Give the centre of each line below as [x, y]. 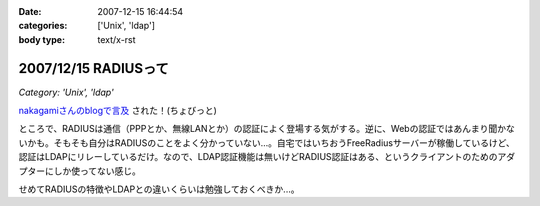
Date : [30, 11]
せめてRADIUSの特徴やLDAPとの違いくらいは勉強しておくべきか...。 [159, 189]
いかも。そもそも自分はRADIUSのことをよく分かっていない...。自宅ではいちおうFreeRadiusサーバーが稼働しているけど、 [266, 142]
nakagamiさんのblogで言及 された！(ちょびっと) [117, 111]
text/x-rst [116, 39]
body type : [41, 39]
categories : [43, 26]
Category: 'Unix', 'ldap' [66, 92]
